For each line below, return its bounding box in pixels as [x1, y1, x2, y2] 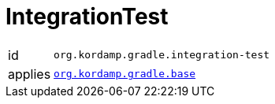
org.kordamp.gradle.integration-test [54, 49, 270, 61]
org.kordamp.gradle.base [54, 68, 196, 80]
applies [8, 65, 51, 82]
